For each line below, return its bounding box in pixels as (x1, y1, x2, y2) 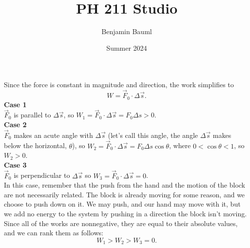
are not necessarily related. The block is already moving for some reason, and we (4, 189, 245, 199)
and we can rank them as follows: (4, 228, 103, 238)
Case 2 (4, 119, 27, 129)
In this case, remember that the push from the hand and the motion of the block (4, 180, 246, 190)
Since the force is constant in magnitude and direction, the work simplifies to (4, 79, 234, 90)
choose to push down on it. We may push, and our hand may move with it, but (4, 199, 241, 209)
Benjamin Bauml (101, 26, 152, 37)
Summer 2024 (106, 42, 147, 53)
